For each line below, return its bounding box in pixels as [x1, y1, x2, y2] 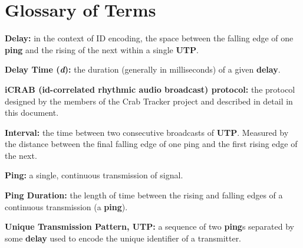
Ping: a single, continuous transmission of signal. [5, 169, 183, 181]
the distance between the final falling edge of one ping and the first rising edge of [5, 138, 298, 150]
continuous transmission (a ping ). [5, 200, 128, 213]
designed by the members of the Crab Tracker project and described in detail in [5, 94, 293, 107]
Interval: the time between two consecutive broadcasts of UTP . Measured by [5, 126, 289, 138]
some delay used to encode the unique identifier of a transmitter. [5, 231, 242, 244]
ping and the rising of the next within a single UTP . [5, 43, 199, 56]
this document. [5, 106, 59, 119]
